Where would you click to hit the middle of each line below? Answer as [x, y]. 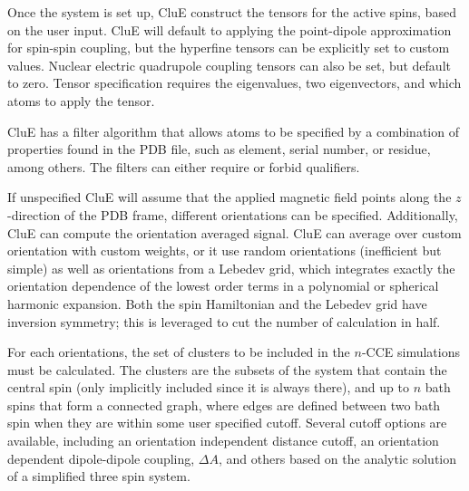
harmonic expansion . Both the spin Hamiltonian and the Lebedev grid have [217, 303]
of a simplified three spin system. [99, 476]
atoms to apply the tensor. [81, 100]
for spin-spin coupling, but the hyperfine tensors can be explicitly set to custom [229, 48]
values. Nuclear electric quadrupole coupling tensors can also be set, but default [229, 65]
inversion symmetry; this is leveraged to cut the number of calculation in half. [224, 321]
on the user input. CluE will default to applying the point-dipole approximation [230, 29]
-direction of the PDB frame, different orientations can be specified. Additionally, [233, 214]
